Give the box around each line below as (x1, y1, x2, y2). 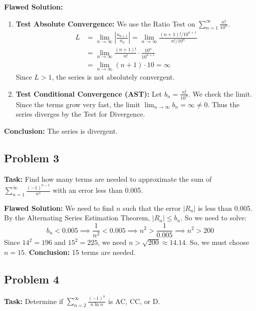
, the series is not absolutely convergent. (52, 72, 175, 82)
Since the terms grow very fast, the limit (16, 99, 140, 109)
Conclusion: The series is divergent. (4, 125, 118, 136)
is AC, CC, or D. (108, 295, 160, 306)
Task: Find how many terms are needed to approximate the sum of (4, 173, 212, 184)
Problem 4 (4, 271, 59, 286)
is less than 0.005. (198, 202, 252, 213)
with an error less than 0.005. (53, 185, 143, 195)
